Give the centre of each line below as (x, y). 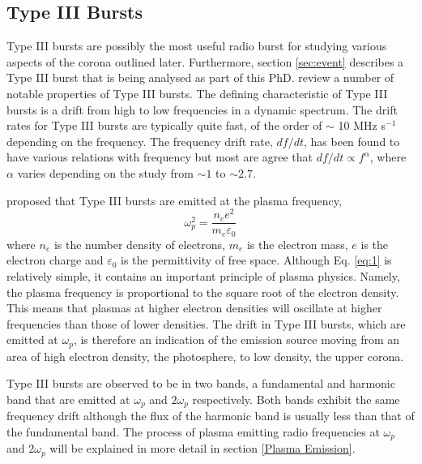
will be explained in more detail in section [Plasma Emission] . (202, 448)
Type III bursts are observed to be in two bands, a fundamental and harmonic (201, 383)
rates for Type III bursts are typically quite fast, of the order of (164, 125)
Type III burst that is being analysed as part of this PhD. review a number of (200, 77)
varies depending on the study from (105, 172)
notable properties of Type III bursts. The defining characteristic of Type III (197, 93)
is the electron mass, (297, 244)
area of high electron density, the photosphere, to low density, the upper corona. (205, 356)
